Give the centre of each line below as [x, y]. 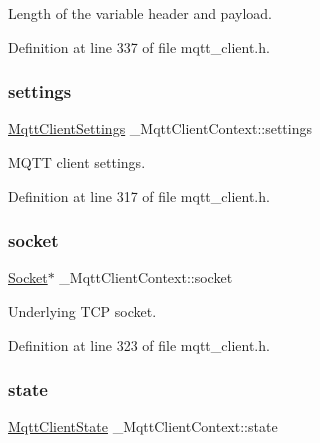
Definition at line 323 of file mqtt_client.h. [139, 344]
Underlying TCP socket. [82, 311]
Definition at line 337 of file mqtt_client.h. [139, 46]
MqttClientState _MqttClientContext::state [143, 426]
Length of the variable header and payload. [140, 13]
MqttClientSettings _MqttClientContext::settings [160, 128]
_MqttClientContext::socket [146, 277]
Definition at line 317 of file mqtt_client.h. [139, 195]
